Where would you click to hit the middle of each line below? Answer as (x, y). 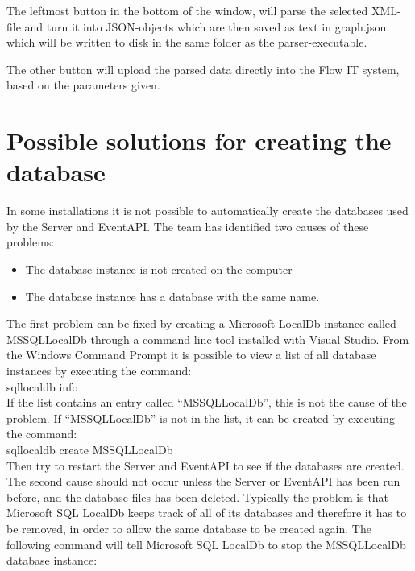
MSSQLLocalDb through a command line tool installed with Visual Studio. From (208, 339)
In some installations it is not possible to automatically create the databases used (207, 211)
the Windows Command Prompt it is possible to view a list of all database (191, 355)
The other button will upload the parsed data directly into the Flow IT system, (203, 69)
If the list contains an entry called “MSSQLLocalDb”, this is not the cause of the (207, 402)
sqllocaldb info (42, 386)
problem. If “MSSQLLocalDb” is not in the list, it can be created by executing (201, 418)
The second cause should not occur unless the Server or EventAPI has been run (203, 481)
